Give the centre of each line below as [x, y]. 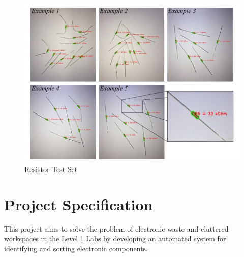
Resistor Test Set [51, 169]
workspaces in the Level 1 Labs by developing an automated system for [115, 238]
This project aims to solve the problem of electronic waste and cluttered [116, 228]
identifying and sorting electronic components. [76, 248]
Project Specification [79, 204]
